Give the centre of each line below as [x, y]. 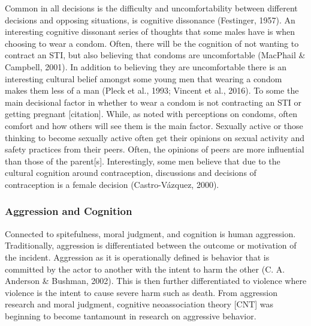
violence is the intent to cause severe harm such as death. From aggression [141, 292]
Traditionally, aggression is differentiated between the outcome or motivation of [151, 245]
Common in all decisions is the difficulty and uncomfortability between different [151, 8]
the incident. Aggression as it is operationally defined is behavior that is [137, 257]
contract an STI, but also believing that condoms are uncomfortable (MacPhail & [155, 55]
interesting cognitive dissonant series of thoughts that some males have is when [150, 32]
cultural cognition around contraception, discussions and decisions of [131, 173]
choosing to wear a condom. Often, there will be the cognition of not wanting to [152, 43]
